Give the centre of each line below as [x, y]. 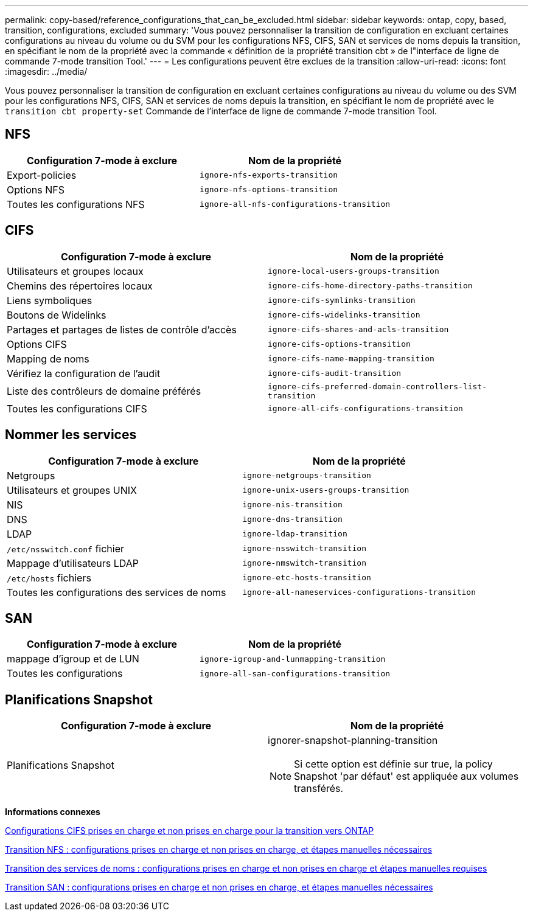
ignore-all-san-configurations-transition [295, 673]
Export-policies [42, 175]
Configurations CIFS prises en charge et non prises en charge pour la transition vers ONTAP [190, 831]
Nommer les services [71, 435]
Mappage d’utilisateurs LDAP [73, 563]
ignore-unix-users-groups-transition [326, 490]
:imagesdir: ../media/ [46, 71]
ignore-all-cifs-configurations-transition [365, 409]
